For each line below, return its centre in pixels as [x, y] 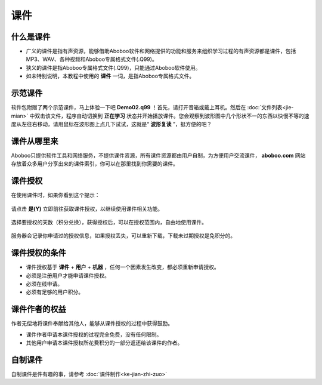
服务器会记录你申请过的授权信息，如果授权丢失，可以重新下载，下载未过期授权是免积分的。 [123, 236]
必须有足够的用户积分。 [55, 292]
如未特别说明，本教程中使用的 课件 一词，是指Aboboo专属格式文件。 [110, 76]
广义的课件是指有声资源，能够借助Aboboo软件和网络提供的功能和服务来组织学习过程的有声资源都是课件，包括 [161, 51]
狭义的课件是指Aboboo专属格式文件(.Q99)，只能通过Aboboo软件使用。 [113, 67]
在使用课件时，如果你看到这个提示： [55, 195]
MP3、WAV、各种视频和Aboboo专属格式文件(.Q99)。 [92, 59]
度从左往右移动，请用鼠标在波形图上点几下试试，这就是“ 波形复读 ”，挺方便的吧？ [112, 124]
